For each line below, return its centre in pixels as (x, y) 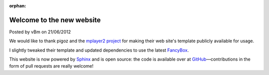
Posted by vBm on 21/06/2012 (40, 32)
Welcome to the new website (55, 20)
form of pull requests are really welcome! (51, 66)
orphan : (18, 6)
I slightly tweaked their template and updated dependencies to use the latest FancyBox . (99, 50)
